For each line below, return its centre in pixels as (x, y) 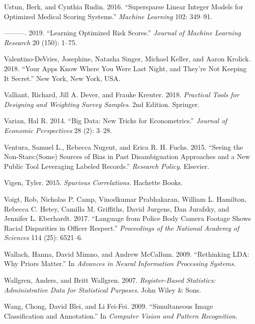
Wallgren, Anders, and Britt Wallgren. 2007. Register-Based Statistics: (110, 280)
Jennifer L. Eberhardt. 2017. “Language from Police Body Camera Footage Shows (127, 218)
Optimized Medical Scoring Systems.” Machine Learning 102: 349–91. (108, 16)
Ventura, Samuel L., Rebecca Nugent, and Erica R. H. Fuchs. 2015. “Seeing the (124, 147)
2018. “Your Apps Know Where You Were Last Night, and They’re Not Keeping (125, 68)
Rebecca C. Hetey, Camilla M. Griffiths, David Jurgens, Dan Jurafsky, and (117, 208)
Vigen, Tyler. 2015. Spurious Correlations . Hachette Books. (93, 182)
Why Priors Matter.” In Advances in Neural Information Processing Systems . (120, 263)
